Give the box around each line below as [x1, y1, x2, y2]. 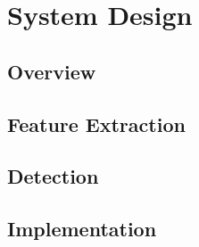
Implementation [7, 215, 157, 243]
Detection [7, 162, 99, 190]
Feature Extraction [7, 110, 186, 137]
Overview [7, 57, 96, 85]
